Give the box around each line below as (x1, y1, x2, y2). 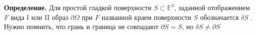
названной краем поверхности (102, 12, 191, 22)
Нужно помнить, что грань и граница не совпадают (4, 21, 159, 32)
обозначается (200, 12, 239, 22)
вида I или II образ (10, 12, 69, 22)
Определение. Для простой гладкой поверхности (4, 2, 151, 12)
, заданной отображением (174, 2, 250, 12)
